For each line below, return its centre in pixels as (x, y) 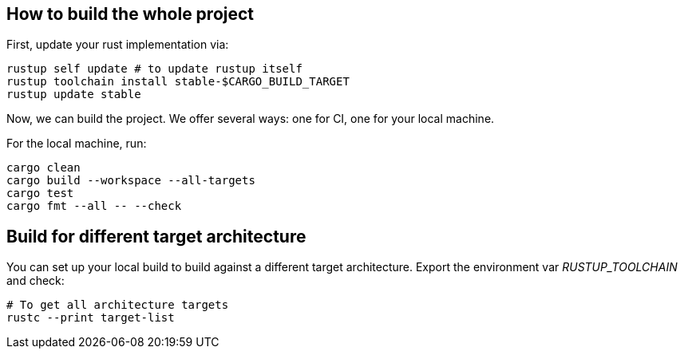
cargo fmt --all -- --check (94, 206)
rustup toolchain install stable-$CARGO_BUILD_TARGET (178, 82)
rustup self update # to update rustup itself (154, 69)
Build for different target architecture (156, 236)
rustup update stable (74, 95)
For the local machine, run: (77, 144)
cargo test (40, 193)
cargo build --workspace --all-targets (131, 181)
